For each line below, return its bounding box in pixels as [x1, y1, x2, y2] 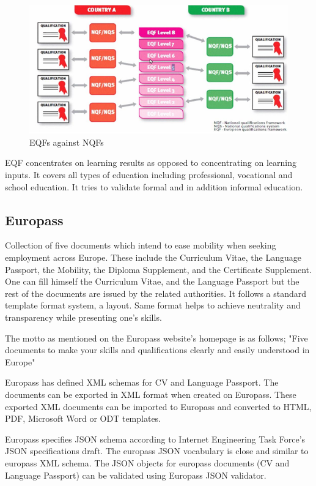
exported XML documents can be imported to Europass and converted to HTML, [5, 400, 312, 413]
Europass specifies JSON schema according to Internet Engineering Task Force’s [5, 432, 306, 445]
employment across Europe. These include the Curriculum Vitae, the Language [5, 251, 301, 264]
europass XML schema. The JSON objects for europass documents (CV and [5, 456, 290, 469]
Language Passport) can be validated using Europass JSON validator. [5, 468, 266, 481]
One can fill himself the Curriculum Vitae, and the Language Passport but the [5, 275, 299, 288]
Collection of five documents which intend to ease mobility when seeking [5, 239, 276, 252]
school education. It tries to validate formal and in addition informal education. [5, 180, 303, 193]
